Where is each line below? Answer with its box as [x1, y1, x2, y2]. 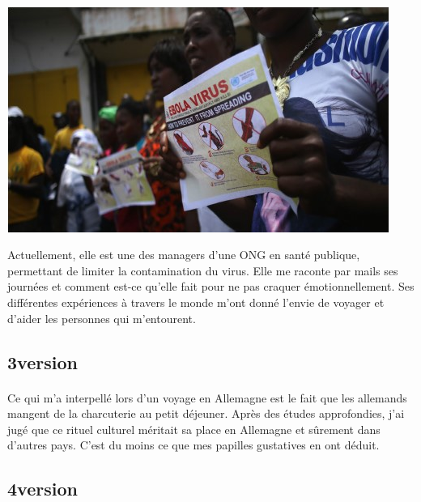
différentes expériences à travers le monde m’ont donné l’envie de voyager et [7, 293, 385, 310]
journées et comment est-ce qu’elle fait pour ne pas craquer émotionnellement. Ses [7, 278, 415, 295]
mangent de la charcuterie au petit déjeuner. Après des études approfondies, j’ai [7, 405, 405, 422]
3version [7, 349, 78, 374]
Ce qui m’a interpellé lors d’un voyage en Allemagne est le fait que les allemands [7, 389, 407, 406]
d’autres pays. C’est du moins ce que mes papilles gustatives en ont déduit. [7, 436, 380, 453]
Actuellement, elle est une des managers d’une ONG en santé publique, [7, 246, 360, 263]
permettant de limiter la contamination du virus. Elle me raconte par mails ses [7, 262, 398, 279]
